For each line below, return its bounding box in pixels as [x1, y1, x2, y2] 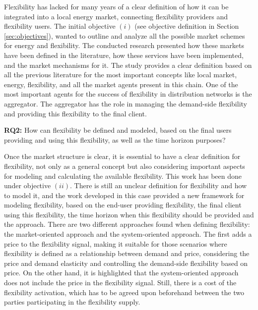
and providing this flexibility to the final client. [4, 108, 147, 118]
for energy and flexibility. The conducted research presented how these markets [4, 40, 244, 51]
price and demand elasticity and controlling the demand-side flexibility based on [4, 258, 248, 268]
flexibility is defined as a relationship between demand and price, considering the [4, 248, 250, 258]
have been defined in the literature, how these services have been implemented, [4, 50, 244, 60]
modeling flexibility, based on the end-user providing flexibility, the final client [4, 200, 242, 210]
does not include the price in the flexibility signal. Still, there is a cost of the [4, 277, 237, 288]
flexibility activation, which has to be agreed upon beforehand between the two [4, 287, 244, 297]
